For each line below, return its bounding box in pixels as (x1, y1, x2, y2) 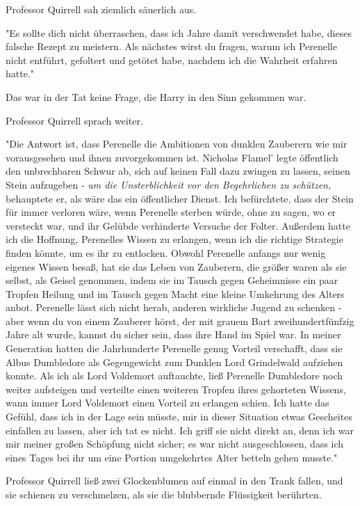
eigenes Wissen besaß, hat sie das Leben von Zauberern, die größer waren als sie (6, 259, 347, 274)
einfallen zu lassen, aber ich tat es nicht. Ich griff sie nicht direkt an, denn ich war (6, 422, 354, 437)
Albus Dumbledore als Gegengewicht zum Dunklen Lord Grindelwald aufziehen (6, 354, 343, 369)
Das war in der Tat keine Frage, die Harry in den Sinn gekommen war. (6, 89, 306, 104)
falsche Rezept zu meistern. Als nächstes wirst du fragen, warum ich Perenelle (6, 39, 337, 54)
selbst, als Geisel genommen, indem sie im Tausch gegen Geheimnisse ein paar (6, 273, 338, 287)
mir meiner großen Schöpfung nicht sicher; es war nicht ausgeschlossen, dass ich (6, 436, 344, 451)
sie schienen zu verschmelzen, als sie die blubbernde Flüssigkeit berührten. (6, 487, 322, 501)
